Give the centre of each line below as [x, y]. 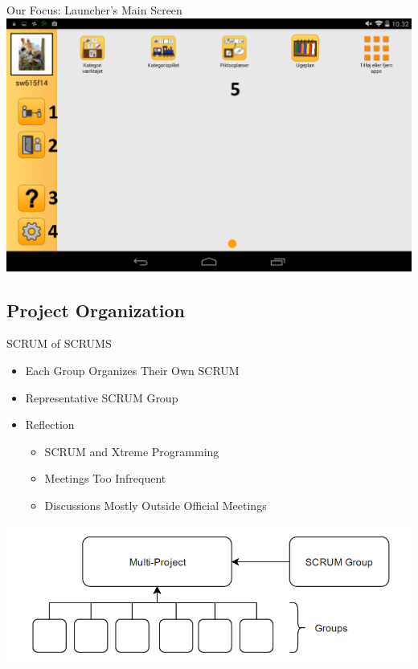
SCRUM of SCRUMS [59, 343]
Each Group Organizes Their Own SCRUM [132, 370]
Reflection [50, 424]
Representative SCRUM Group [102, 397]
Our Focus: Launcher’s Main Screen [94, 10]
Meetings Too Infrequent [105, 478]
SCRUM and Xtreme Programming [132, 451]
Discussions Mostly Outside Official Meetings [156, 505]
